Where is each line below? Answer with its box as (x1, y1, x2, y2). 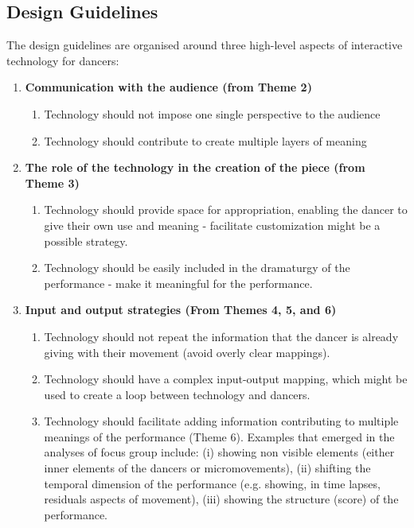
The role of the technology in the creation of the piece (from (25, 159, 365, 176)
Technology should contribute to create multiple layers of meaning (44, 132, 367, 149)
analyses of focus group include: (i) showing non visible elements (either (44, 444, 395, 460)
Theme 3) (25, 174, 80, 191)
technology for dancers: (6, 52, 119, 68)
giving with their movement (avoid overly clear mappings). (44, 344, 330, 360)
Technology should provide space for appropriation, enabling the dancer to (44, 201, 408, 218)
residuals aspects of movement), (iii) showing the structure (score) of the (44, 491, 399, 507)
